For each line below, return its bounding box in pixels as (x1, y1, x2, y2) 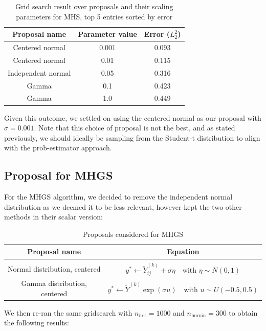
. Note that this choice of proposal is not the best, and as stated (34, 122, 235, 133)
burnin (191, 313, 206, 319)
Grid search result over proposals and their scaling (15, 1, 173, 11)
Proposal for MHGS (4, 167, 113, 183)
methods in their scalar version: (4, 211, 103, 222)
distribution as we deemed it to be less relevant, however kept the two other (4, 201, 242, 212)
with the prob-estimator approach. (4, 142, 112, 153)
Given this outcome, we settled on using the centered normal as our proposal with (4, 112, 261, 123)
